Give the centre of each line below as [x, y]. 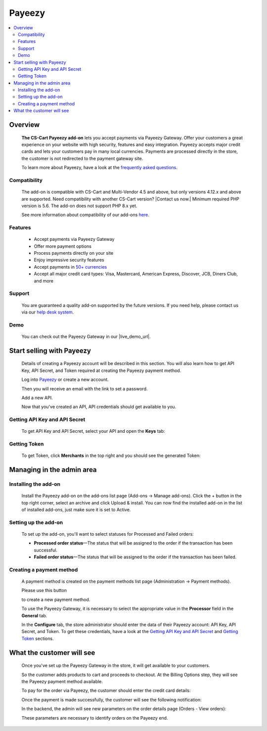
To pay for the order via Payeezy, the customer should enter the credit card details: [106, 690]
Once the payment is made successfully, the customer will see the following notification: [112, 699]
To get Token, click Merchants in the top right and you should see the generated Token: [111, 456]
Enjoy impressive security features [69, 260]
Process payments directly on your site [74, 253]
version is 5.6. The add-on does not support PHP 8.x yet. [79, 206]
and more [44, 281]
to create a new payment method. [56, 599]
